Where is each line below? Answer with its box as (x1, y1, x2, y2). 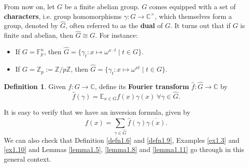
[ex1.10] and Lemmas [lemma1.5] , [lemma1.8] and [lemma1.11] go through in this (4, 144, 244, 154)
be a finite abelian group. (65, 1, 140, 11)
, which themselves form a (154, 11, 232, 21)
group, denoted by (4, 20, 58, 30)
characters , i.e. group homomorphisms (4, 11, 122, 21)
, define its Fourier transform (95, 81, 189, 91)
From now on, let (4, 1, 55, 11)
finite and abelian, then (4, 30, 73, 40)
